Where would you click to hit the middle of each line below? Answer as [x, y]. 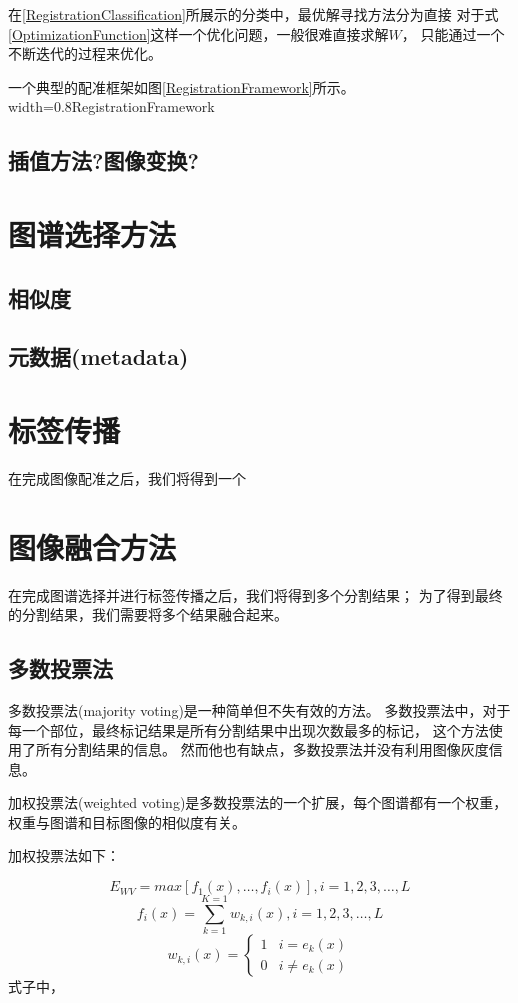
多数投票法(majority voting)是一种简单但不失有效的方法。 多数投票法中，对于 [259, 709]
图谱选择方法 [92, 233]
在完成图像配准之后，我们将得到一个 [127, 477]
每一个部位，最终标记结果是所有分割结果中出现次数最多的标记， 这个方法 [248, 729]
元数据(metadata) [98, 356]
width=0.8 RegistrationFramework [111, 106]
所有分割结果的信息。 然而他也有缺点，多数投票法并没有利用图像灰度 [262, 749]
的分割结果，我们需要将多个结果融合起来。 [148, 614]
